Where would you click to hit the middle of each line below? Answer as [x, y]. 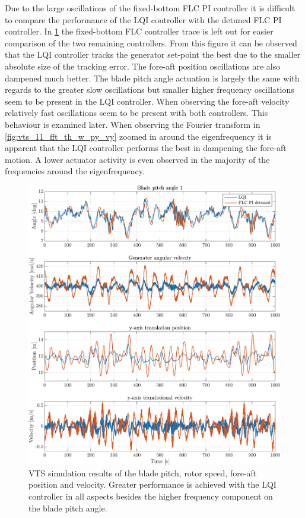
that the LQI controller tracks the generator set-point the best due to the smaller [153, 54]
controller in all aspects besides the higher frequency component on [151, 496]
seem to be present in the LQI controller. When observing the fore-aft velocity [147, 101]
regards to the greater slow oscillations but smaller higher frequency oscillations [150, 90]
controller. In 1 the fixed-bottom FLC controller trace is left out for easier [139, 31]
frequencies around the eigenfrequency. [75, 171]
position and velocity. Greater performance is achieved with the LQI [152, 484]
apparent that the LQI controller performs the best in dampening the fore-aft [146, 148]
